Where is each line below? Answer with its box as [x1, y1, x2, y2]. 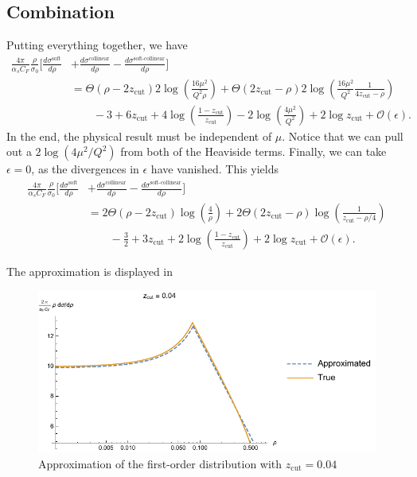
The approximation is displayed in [6, 262, 173, 279]
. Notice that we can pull [282, 127, 403, 144]
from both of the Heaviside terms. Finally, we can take [120, 143, 387, 160]
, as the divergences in [31, 161, 139, 177]
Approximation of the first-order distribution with [38, 455, 283, 471]
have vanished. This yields [150, 161, 279, 177]
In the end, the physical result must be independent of [6, 127, 272, 144]
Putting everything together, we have [6, 37, 188, 53]
